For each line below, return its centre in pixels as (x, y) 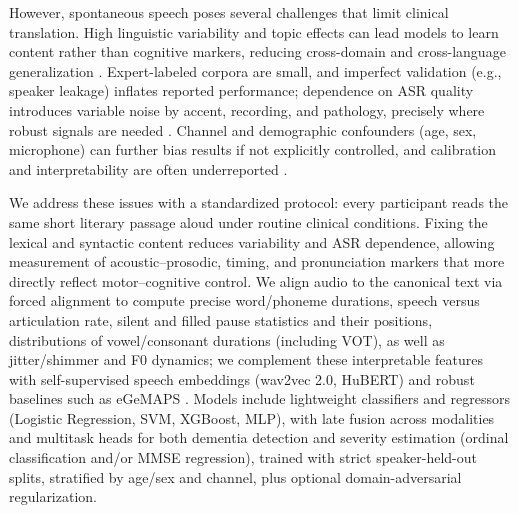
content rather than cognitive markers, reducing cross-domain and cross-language (257, 51)
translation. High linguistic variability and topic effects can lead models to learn (254, 31)
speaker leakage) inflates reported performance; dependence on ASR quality (241, 90)
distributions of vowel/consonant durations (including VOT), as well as (227, 339)
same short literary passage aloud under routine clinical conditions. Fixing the (248, 221)
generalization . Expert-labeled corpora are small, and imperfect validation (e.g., (255, 70)
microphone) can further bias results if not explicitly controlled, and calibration (253, 149)
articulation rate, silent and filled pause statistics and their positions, (221, 319)
